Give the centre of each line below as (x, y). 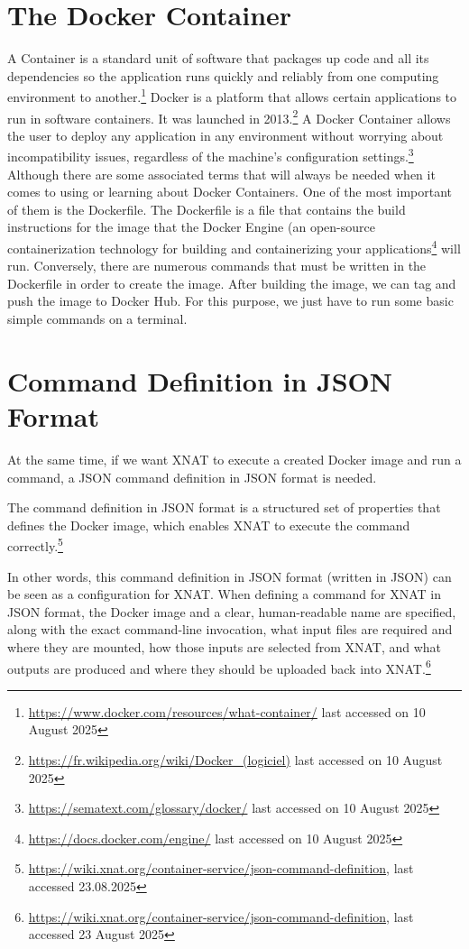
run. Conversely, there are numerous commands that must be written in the (217, 266)
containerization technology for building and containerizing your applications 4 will (234, 247)
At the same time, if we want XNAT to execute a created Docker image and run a (234, 459)
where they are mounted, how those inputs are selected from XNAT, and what (225, 646)
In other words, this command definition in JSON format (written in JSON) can (230, 576)
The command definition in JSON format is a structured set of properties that (224, 507)
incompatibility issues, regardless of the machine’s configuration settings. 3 (211, 155)
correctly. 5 (35, 544)
